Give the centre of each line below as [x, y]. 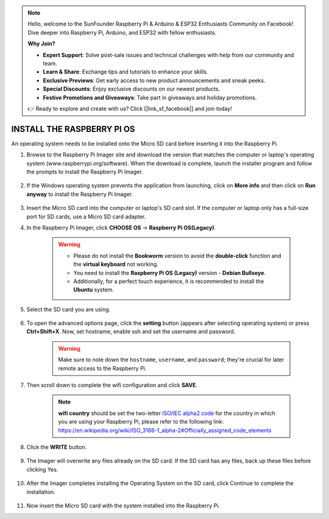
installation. [41, 492]
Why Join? [41, 44]
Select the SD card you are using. [69, 309]
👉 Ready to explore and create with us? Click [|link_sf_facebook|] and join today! [130, 108]
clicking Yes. [42, 469]
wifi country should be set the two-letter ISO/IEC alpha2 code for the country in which [167, 413]
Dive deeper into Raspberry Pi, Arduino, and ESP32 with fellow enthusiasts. [122, 32]
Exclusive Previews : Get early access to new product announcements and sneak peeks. [154, 80]
